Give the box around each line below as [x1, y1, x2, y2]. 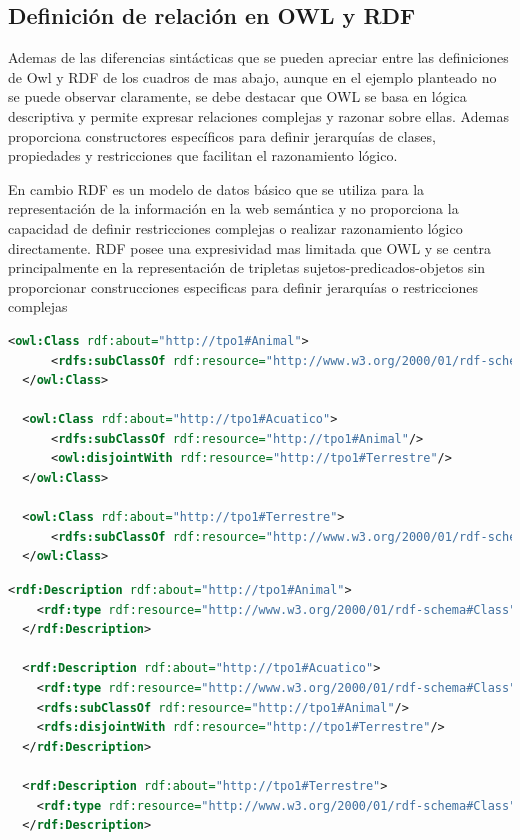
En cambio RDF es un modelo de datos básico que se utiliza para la [8, 178, 425, 199]
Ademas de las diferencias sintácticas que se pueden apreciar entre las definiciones [8, 47, 509, 68]
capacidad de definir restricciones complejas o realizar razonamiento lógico [8, 217, 463, 238]
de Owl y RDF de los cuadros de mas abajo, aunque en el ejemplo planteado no [8, 66, 497, 87]
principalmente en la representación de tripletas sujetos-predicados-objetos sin [8, 257, 486, 278]
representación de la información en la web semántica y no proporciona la [8, 198, 459, 219]
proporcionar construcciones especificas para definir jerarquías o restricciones [8, 276, 478, 297]
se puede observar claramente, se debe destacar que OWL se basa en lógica [8, 86, 467, 107]
